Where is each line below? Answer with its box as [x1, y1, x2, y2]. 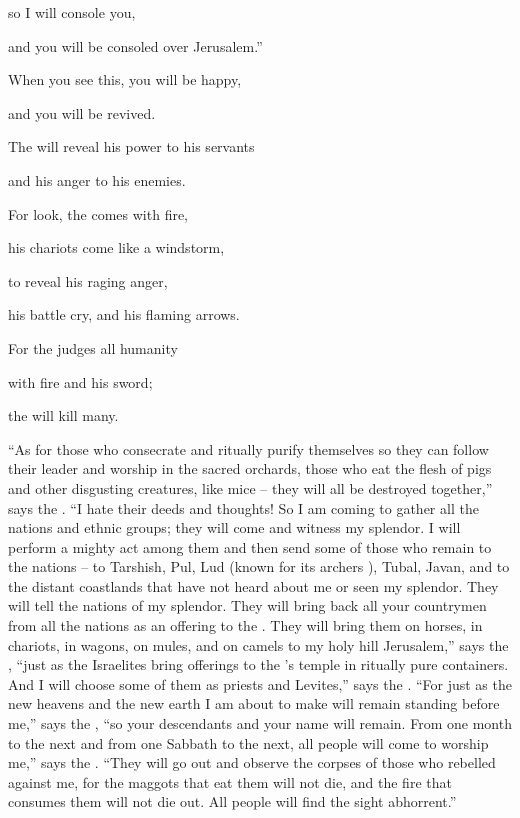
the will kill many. [8, 405, 119, 426]
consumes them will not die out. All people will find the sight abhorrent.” [8, 791, 457, 812]
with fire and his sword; [8, 371, 153, 392]
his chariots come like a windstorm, [8, 237, 225, 258]
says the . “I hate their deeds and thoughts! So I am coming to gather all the [8, 497, 479, 518]
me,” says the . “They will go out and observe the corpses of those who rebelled [8, 752, 496, 773]
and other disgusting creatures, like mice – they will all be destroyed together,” [8, 477, 493, 498]
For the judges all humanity [8, 337, 178, 358]
